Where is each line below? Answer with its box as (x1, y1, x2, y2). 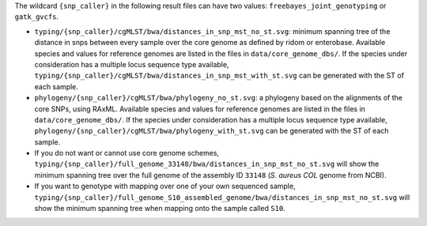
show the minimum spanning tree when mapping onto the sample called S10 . (34, 204, 286, 213)
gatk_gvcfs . (14, 12, 59, 21)
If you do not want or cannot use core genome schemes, (34, 149, 220, 158)
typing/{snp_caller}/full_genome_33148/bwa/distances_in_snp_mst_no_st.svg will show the (34, 159, 380, 169)
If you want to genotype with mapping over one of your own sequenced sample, (34, 182, 296, 191)
